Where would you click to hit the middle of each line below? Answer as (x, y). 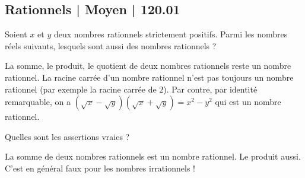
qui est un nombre (248, 102)
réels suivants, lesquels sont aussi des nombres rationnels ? (111, 45)
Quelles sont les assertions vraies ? (67, 136)
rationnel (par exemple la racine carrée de (81, 89)
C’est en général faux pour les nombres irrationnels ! (100, 168)
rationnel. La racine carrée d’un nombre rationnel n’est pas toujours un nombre (149, 77)
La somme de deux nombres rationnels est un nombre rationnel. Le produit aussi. (153, 156)
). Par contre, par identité (210, 89)
